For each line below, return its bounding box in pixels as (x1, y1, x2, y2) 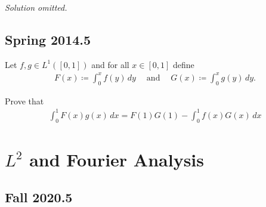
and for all (91, 58, 129, 70)
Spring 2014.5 (5, 30, 91, 48)
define (173, 58, 194, 70)
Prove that (5, 94, 44, 107)
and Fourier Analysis (29, 147, 205, 171)
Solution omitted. (5, 1, 67, 13)
